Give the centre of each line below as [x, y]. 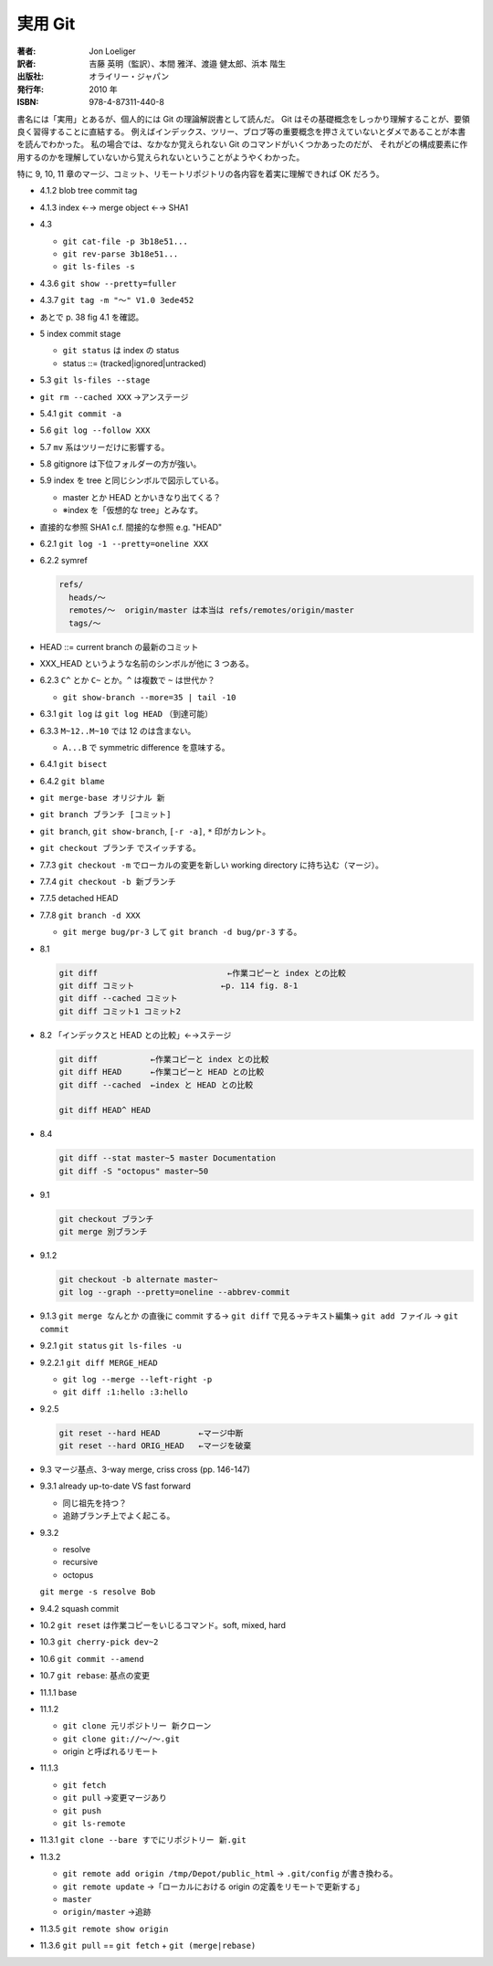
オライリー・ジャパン [129, 77]
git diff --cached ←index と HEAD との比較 [156, 1085]
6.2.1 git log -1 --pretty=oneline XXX [124, 544]
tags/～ [85, 623]
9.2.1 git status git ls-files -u [111, 1346]
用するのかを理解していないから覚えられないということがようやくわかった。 [161, 157]
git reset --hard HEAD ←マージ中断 [151, 1433]
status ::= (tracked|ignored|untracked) [135, 363]
